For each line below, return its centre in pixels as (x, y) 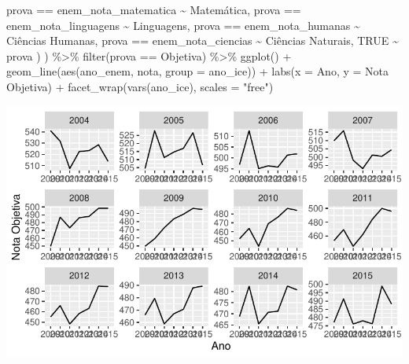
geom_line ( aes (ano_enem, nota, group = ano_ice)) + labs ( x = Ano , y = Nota (198, 71)
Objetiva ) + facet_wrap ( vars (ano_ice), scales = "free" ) (140, 86)
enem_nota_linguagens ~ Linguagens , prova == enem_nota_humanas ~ (183, 25)
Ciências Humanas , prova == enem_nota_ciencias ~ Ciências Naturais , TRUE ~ (203, 40)
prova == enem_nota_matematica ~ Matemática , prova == (154, 9)
